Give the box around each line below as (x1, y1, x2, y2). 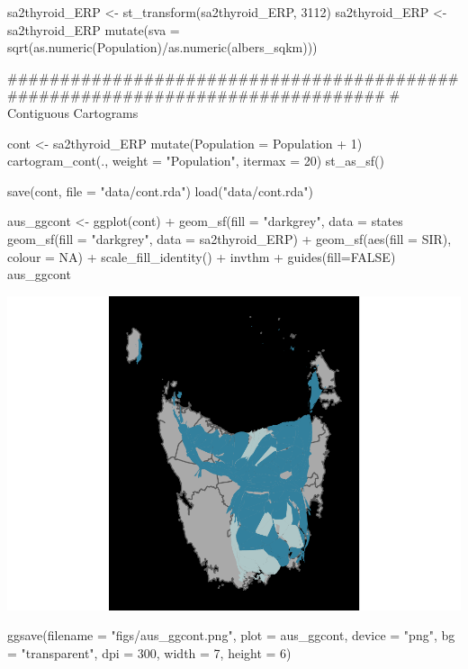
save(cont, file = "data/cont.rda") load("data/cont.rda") (7, 181, 314, 200)
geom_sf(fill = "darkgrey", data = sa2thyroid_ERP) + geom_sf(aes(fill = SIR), (7, 229, 452, 248)
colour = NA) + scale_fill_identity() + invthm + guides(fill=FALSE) (7, 247, 396, 266)
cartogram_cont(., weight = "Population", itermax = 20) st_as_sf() (7, 151, 384, 170)
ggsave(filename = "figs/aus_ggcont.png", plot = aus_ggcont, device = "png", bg (7, 626, 455, 645)
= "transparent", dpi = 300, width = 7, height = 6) (7, 643, 292, 662)
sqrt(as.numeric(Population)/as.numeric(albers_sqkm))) (7, 38, 318, 57)
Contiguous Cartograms (7, 103, 139, 122)
